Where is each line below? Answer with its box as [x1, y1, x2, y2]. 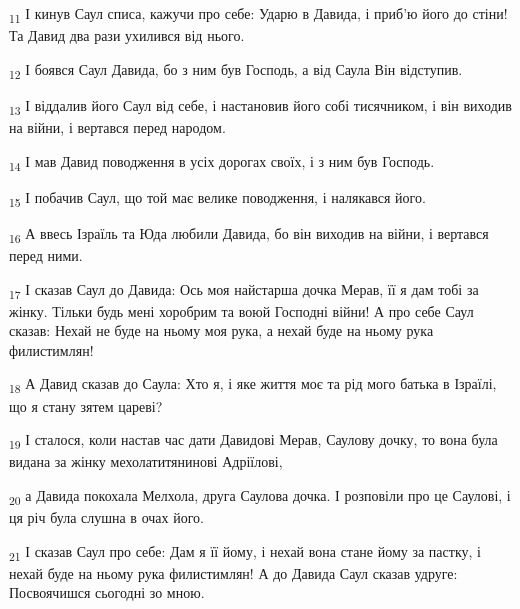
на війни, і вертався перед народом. [9, 116, 226, 137]
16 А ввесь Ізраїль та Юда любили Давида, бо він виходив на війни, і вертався [9, 222, 489, 246]
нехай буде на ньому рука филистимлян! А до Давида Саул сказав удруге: [9, 562, 458, 583]
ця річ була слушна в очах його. [9, 507, 204, 527]
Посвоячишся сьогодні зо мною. [9, 582, 205, 603]
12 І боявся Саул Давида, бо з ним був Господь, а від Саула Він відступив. [9, 58, 463, 82]
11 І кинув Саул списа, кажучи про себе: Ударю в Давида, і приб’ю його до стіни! [9, 3, 508, 26]
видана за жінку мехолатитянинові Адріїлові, [9, 451, 283, 472]
